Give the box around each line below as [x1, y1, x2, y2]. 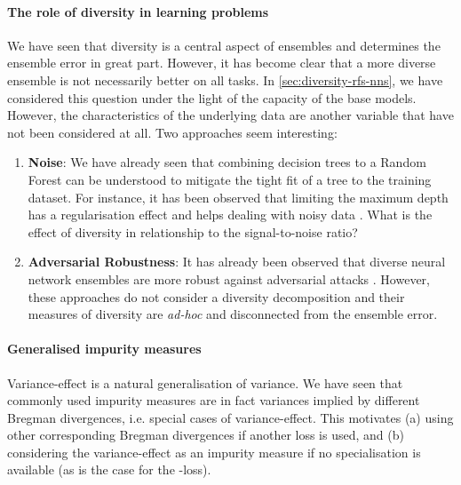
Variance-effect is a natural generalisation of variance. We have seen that [7, 373, 403, 392]
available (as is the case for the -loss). [7, 460, 211, 479]
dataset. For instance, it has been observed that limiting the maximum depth [28, 187, 449, 206]
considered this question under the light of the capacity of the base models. [7, 88, 417, 107]
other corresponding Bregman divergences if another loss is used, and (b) [7, 425, 404, 444]
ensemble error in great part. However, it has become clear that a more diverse [7, 53, 436, 72]
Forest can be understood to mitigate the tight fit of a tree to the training [28, 170, 432, 188]
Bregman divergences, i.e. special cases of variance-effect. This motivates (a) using [7, 408, 454, 426]
